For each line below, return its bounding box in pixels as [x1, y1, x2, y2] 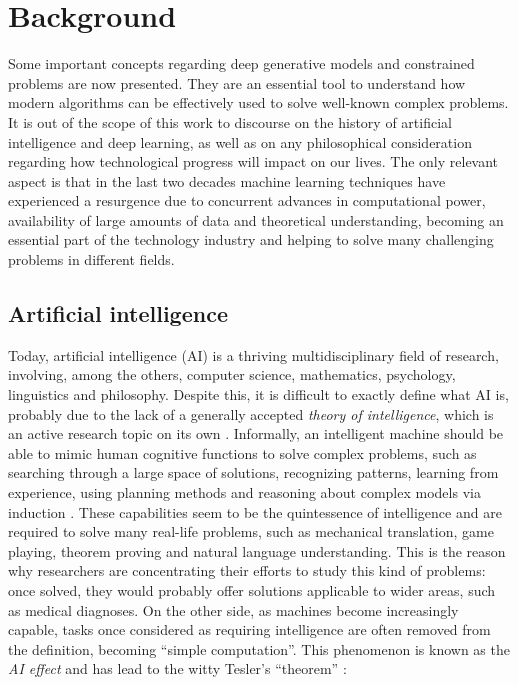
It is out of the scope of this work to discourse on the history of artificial [8, 111, 452, 132]
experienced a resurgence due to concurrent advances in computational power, [8, 190, 486, 211]
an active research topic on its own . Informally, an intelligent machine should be [8, 423, 504, 444]
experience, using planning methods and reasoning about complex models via [8, 482, 481, 503]
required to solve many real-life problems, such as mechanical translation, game [8, 521, 494, 542]
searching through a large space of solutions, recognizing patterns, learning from [8, 462, 499, 483]
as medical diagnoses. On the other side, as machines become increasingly [8, 599, 459, 620]
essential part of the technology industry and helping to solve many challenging [8, 229, 494, 250]
